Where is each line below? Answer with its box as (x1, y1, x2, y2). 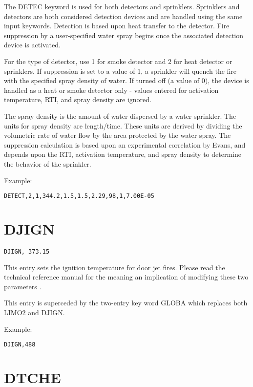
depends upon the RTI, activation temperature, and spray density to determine (4, 149, 241, 159)
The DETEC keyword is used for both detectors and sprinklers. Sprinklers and (4, 1, 240, 11)
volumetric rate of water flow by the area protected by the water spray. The (4, 130, 231, 140)
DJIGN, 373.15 (4, 248, 50, 255)
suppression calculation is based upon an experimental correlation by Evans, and (4, 139, 246, 150)
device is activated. (4, 40, 61, 50)
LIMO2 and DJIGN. (4, 307, 65, 317)
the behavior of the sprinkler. (4, 158, 91, 169)
